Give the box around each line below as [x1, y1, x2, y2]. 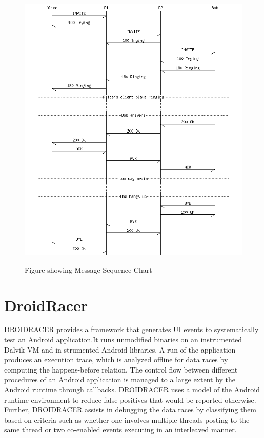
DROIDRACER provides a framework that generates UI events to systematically [4, 324, 259, 335]
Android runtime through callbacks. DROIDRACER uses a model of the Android [4, 384, 260, 395]
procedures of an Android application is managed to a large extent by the [4, 374, 236, 385]
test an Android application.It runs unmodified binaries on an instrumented [4, 334, 242, 345]
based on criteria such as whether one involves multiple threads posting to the [4, 414, 250, 425]
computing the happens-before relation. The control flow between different [4, 364, 238, 375]
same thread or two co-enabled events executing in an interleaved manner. [4, 424, 237, 435]
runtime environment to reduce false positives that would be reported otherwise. [4, 394, 256, 405]
